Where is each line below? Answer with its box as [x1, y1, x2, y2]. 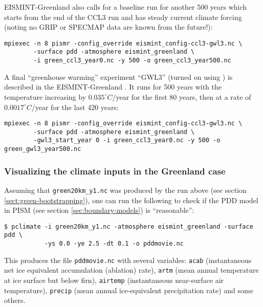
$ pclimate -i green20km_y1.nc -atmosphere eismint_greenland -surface [4, 223, 253, 230]
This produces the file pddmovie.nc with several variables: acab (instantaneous [4, 254, 252, 265]
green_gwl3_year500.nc [4, 145, 81, 153]
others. [4, 295, 26, 305]
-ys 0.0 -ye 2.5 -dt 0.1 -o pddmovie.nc [44, 240, 184, 248]
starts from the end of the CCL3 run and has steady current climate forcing [4, 11, 242, 22]
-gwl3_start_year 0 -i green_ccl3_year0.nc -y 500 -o [33, 137, 221, 144]
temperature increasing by [4, 91, 86, 102]
